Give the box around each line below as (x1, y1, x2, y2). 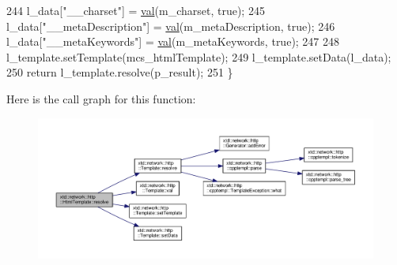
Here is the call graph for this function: (6, 90, 196, 106)
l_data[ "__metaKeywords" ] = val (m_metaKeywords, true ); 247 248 (6, 33, 340, 50)
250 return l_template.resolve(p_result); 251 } (6, 64, 233, 80)
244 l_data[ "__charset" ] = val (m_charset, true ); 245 (6, 2, 265, 18)
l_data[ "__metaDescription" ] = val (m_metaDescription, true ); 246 (6, 17, 335, 34)
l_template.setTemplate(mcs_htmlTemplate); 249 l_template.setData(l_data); (6, 48, 391, 65)
